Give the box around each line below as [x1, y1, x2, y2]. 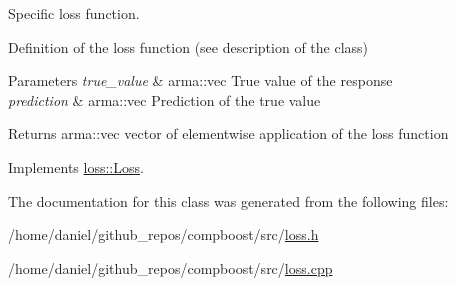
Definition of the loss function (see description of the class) [8, 36, 369, 57]
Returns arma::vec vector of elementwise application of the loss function [8, 123, 449, 144]
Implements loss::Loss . [8, 156, 144, 177]
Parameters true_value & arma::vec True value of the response [8, 70, 393, 91]
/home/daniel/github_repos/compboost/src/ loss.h [8, 224, 319, 245]
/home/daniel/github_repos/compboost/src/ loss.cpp [8, 257, 333, 278]
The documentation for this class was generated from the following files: [8, 190, 449, 211]
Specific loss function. [8, 3, 140, 23]
